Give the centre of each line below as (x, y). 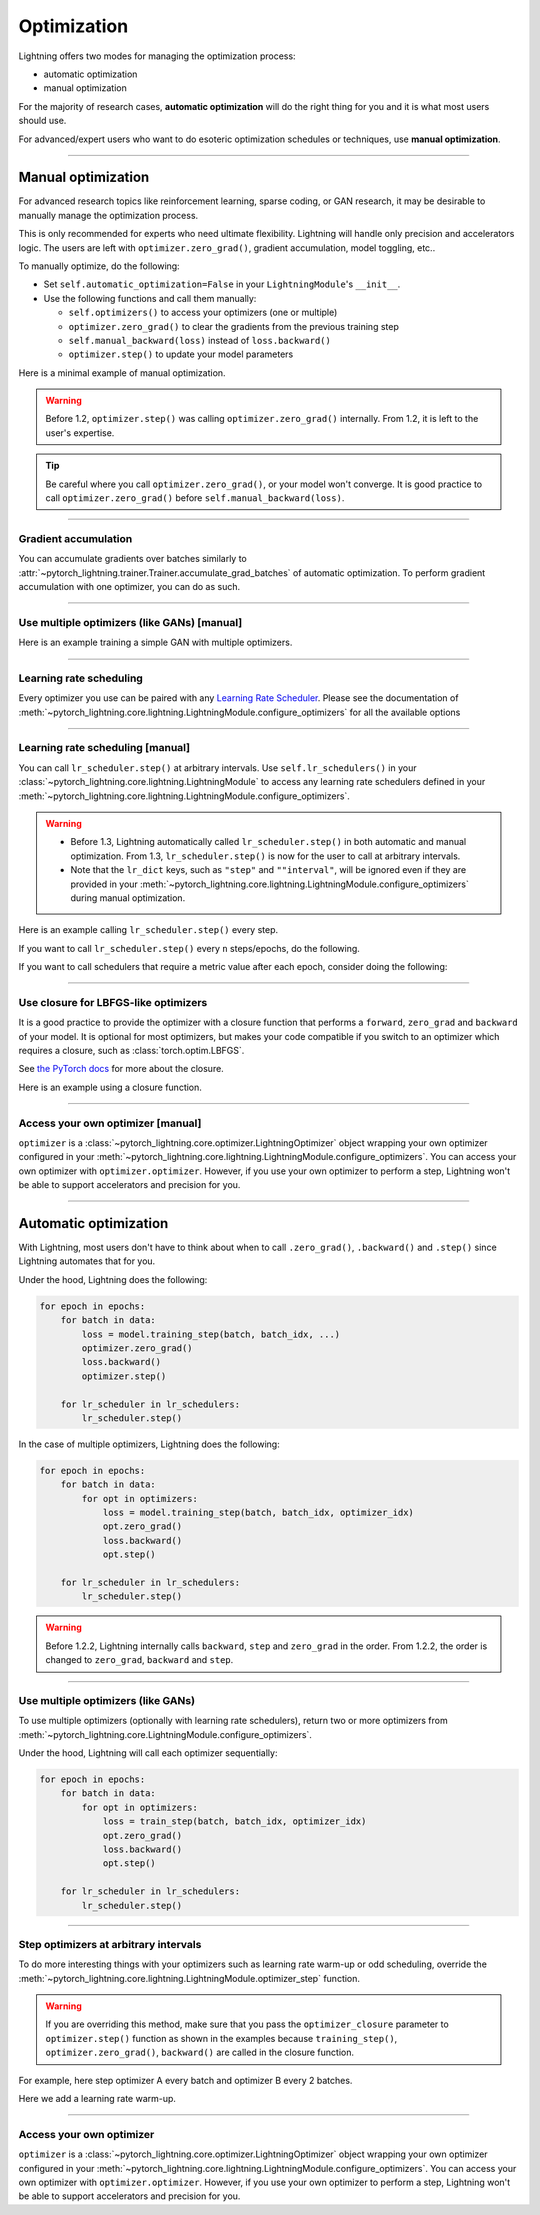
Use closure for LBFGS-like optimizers (113, 1002)
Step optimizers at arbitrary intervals (110, 1944)
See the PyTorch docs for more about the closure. (121, 1069)
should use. (42, 121)
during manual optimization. (128, 897)
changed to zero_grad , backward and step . (139, 1660)
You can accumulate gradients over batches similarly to (132, 559)
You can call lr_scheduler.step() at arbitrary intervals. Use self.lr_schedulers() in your (217, 767)
